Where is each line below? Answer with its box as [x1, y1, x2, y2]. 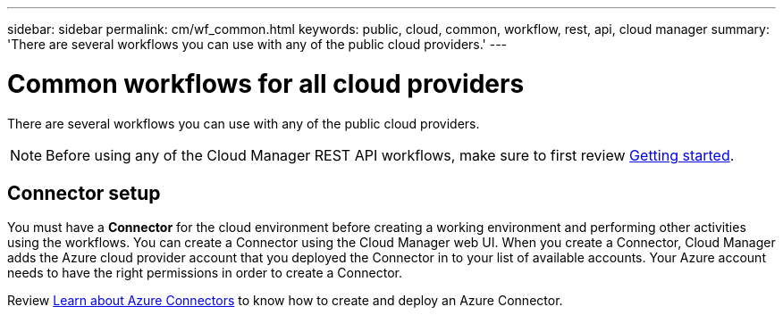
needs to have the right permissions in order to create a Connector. [7, 265, 402, 281]
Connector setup [7, 181, 161, 204]
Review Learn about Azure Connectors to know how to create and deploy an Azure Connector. [7, 293, 563, 309]
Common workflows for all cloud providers [7, 68, 525, 99]
